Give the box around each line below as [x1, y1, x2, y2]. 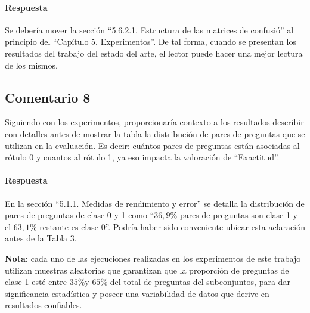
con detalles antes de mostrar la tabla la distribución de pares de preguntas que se [5, 127, 305, 140]
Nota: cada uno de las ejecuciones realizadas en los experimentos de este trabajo [5, 252, 301, 264]
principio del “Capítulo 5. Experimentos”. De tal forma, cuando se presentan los [5, 35, 296, 48]
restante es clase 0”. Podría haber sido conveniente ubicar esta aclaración [39, 220, 305, 233]
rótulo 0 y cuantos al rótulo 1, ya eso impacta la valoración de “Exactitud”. [5, 151, 280, 163]
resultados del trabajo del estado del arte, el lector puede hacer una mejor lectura [5, 47, 303, 59]
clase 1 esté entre [5, 275, 67, 288]
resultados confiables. [5, 299, 82, 311]
